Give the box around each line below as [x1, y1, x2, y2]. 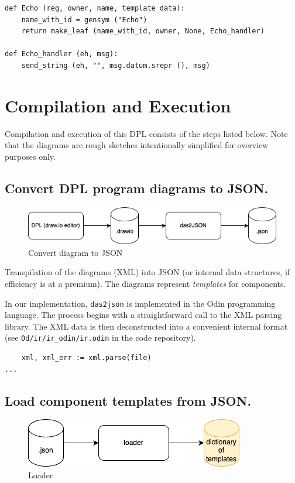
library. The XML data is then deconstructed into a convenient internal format [5, 320, 288, 332]
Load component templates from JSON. [5, 391, 252, 409]
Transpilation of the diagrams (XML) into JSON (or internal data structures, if [5, 266, 290, 278]
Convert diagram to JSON [28, 246, 123, 258]
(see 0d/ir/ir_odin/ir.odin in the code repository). [5, 331, 196, 344]
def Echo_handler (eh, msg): [5, 50, 118, 59]
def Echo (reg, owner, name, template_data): [5, 4, 185, 12]
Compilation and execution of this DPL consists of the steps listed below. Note [5, 127, 288, 139]
